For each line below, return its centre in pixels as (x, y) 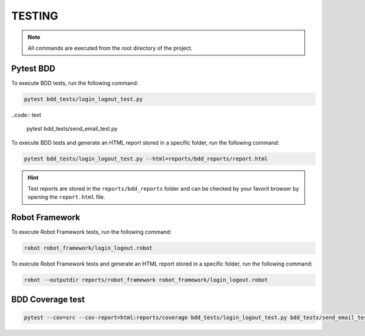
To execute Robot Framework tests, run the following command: (91, 232)
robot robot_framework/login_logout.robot (88, 248)
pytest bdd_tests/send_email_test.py (72, 129)
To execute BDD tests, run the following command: (75, 83)
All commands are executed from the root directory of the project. (110, 48)
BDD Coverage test (48, 299)
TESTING (35, 16)
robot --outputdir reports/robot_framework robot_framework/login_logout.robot (146, 280)
